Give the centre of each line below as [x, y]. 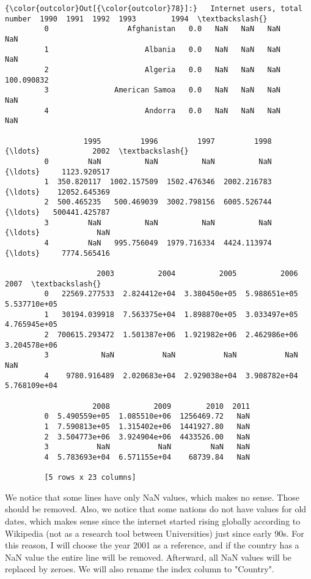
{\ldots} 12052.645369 [57, 192]
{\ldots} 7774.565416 [57, 253]
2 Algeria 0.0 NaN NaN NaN [163, 69]
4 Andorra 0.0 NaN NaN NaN [163, 110]
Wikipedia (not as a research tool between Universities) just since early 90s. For [155, 533]
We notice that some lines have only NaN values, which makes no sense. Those [152, 497]
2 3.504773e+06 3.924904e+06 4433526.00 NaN [147, 437]
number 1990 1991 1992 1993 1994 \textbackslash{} [136, 19]
